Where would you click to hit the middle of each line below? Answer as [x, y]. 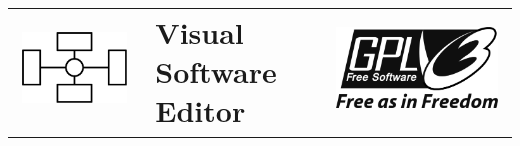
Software [216, 70]
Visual [199, 31]
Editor [200, 110]
